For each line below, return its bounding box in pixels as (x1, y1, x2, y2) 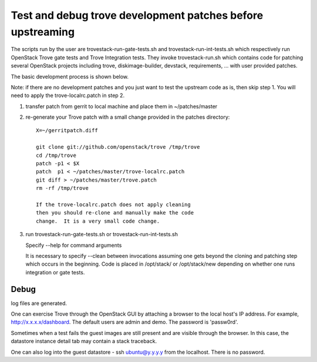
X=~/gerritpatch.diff (36, 127, 98, 134)
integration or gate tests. (25, 269, 85, 276)
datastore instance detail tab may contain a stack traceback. (11, 338, 157, 345)
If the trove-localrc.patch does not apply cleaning (36, 201, 191, 208)
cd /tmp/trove (36, 152, 76, 159)
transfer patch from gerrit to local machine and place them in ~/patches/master (25, 103, 218, 110)
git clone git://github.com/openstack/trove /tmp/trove (36, 144, 200, 150)
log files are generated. (11, 300, 68, 307)
